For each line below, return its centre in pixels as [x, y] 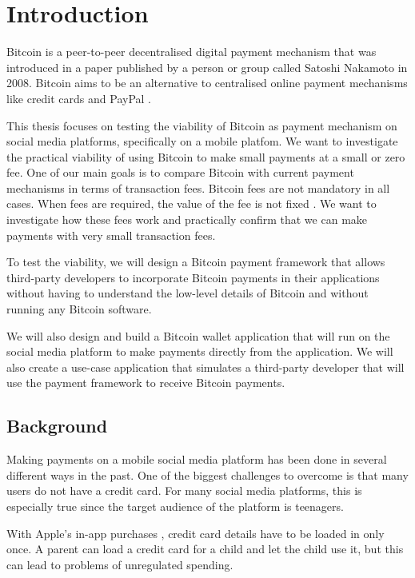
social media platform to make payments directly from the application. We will [200, 351]
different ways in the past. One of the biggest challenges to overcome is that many [207, 474]
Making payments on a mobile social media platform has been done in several [197, 459]
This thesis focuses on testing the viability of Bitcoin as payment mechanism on [202, 125]
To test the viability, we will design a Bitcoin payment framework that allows [196, 262]
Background [57, 426]
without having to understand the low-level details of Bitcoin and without [188, 293]
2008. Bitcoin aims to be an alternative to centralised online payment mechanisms [207, 83]
